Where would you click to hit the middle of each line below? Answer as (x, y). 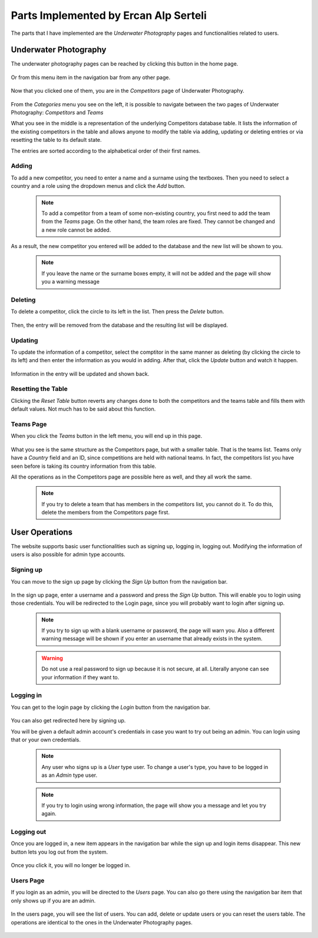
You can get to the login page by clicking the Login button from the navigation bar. (111, 707)
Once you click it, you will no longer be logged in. (71, 865)
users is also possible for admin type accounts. (68, 555)
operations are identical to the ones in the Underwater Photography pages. (102, 922)
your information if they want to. (80, 677)
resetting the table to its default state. (57, 140)
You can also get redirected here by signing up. (68, 721)
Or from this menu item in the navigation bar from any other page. (91, 77)
